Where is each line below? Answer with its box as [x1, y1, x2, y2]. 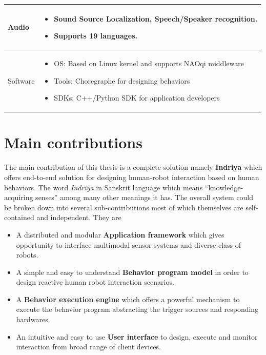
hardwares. [16, 314, 50, 325]
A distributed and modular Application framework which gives [16, 229, 224, 240]
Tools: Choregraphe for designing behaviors [54, 75, 190, 86]
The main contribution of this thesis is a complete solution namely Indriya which [4, 162, 262, 172]
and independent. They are [36, 212, 121, 223]
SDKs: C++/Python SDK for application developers [54, 92, 220, 103]
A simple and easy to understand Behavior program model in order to [16, 266, 249, 277]
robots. [16, 249, 38, 260]
